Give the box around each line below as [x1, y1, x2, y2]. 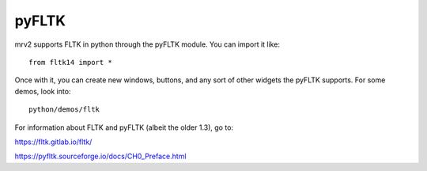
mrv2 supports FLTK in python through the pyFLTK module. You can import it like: [14, 40, 281, 49]
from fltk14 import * [28, 58, 112, 66]
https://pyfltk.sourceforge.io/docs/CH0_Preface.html [14, 151, 187, 161]
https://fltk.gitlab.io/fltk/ [14, 137, 93, 146]
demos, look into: [14, 86, 71, 96]
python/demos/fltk [28, 105, 100, 114]
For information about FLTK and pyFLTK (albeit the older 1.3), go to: [14, 123, 233, 132]
